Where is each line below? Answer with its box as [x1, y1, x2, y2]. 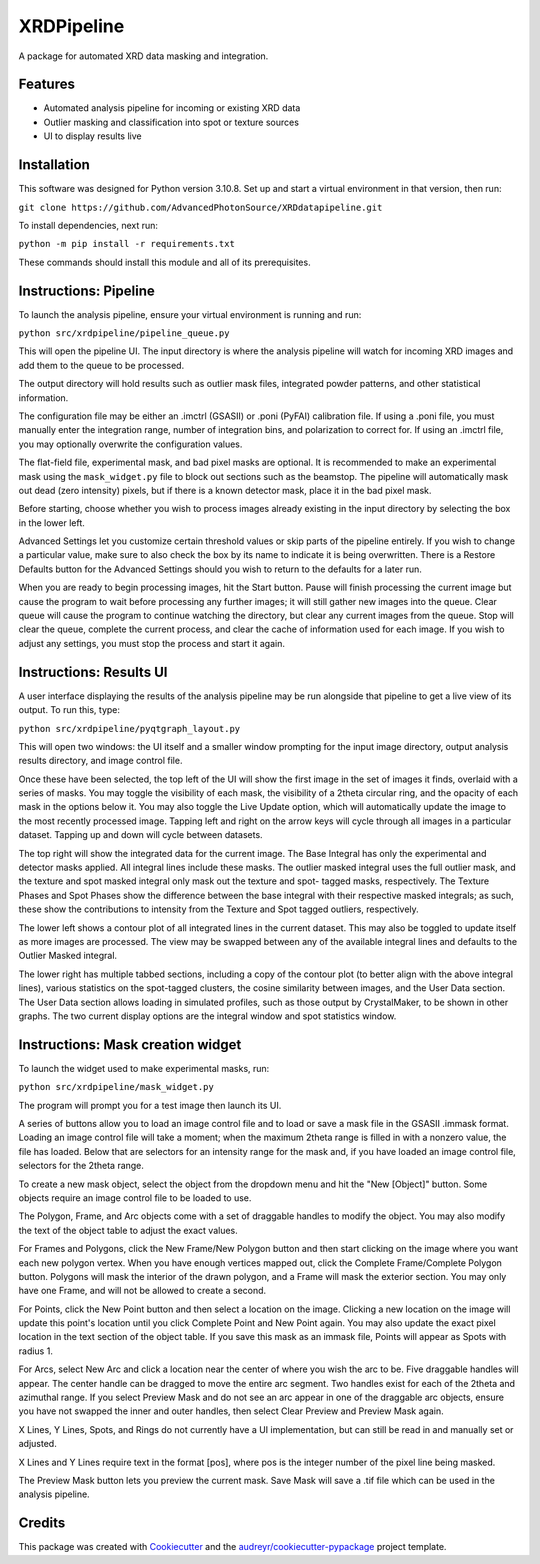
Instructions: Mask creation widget [18, 1036, 242, 1053]
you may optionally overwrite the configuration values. [18, 438, 243, 450]
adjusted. [18, 1438, 57, 1450]
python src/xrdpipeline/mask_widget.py [18, 1081, 214, 1093]
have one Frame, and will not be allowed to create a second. [18, 1285, 267, 1297]
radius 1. [18, 1345, 54, 1357]
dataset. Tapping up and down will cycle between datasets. [18, 829, 264, 841]
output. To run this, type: [18, 704, 120, 716]
